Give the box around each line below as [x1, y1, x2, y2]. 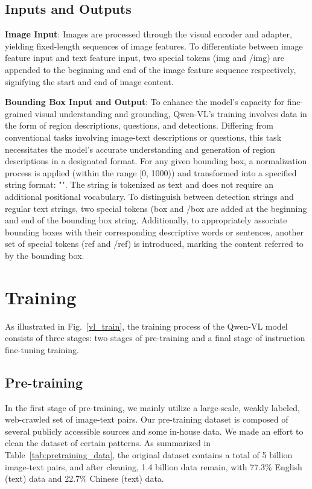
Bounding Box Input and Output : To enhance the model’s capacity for [5, 95, 285, 108]
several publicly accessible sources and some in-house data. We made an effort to [5, 424, 304, 437]
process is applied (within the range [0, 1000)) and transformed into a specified [5, 166, 297, 179]
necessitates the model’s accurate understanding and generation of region [5, 142, 275, 155]
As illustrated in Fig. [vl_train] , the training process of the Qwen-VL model [5, 319, 288, 332]
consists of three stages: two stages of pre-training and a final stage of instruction [5, 331, 305, 344]
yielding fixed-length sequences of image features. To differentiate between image [5, 39, 303, 52]
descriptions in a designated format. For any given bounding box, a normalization [5, 155, 307, 167]
